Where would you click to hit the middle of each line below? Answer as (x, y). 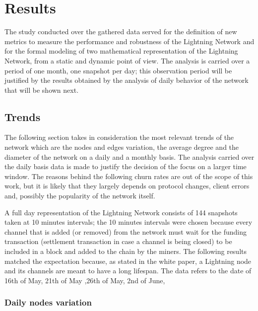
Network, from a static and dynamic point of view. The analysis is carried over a (127, 60)
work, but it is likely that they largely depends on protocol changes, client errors (127, 186)
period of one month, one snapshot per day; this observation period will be (118, 70)
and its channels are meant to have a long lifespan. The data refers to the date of (128, 271)
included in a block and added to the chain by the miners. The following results (126, 251)
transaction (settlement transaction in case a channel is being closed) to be (118, 241)
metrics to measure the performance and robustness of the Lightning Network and (129, 41)
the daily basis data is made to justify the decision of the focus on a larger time (126, 166)
